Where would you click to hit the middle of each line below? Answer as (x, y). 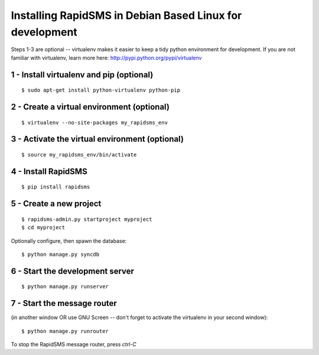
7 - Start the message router (64, 303)
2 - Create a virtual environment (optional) (90, 107)
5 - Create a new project (56, 204)
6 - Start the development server (72, 271)
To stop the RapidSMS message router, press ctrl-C (74, 344)
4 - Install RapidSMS (49, 171)
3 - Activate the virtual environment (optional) (97, 139)
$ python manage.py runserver (65, 287)
